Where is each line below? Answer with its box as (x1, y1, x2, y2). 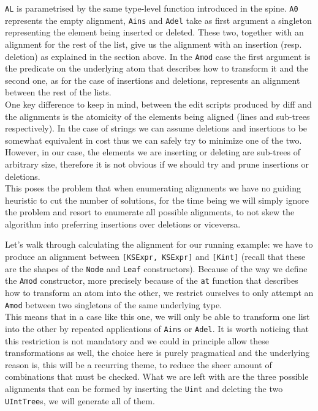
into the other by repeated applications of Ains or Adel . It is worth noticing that (5, 322, 309, 335)
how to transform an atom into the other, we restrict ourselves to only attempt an (5, 286, 314, 299)
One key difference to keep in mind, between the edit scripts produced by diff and (5, 97, 312, 110)
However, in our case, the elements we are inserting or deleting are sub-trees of (5, 146, 301, 158)
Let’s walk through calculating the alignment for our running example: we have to (5, 238, 313, 251)
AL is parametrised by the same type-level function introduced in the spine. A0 (5, 2, 298, 14)
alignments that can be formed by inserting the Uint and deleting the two (5, 382, 283, 394)
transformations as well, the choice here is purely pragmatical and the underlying (5, 346, 310, 359)
